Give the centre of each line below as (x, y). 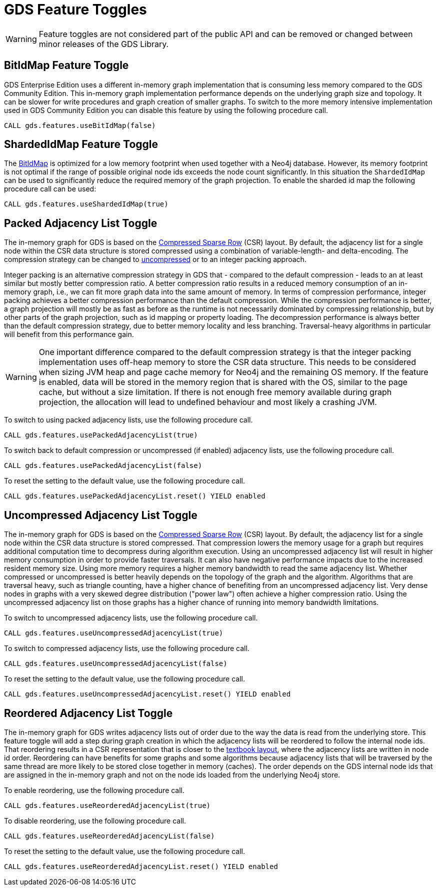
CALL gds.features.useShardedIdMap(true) (86, 204)
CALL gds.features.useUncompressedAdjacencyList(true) (114, 633)
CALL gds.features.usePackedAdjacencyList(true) (101, 435)
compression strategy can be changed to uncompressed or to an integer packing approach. (155, 259)
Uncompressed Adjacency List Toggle (101, 515)
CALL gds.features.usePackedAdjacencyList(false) (103, 466)
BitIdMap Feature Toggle (66, 65)
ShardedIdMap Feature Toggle (81, 144)
